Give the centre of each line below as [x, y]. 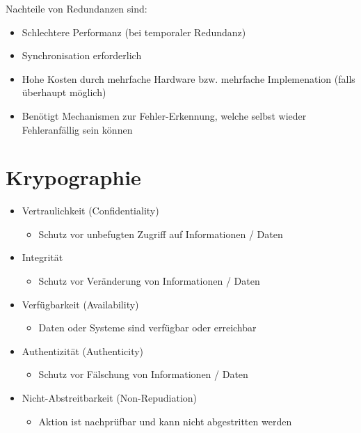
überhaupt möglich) [64, 92]
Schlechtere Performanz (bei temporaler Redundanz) [134, 32]
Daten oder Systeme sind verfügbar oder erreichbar [147, 328]
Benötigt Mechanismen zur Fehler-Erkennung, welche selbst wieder [164, 115]
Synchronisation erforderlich [82, 55]
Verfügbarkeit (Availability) [80, 304]
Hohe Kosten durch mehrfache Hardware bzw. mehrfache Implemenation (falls [188, 78]
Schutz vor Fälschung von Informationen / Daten [143, 374]
